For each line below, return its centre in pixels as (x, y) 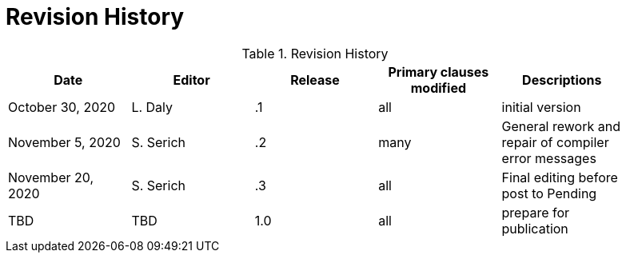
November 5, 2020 (64, 142)
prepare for (536, 212)
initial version (541, 107)
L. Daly (152, 107)
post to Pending (549, 193)
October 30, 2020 (62, 107)
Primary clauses (439, 72)
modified (439, 88)
